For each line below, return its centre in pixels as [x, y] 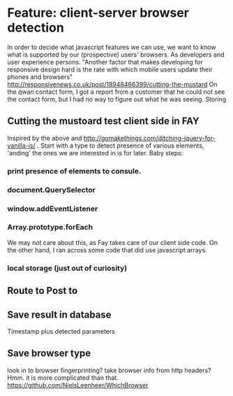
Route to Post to [43, 291]
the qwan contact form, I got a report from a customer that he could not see [116, 92]
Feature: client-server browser [98, 13]
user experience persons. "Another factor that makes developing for [105, 62]
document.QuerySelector [51, 190]
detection [36, 28]
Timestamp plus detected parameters [61, 331]
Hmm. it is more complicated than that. [63, 377]
